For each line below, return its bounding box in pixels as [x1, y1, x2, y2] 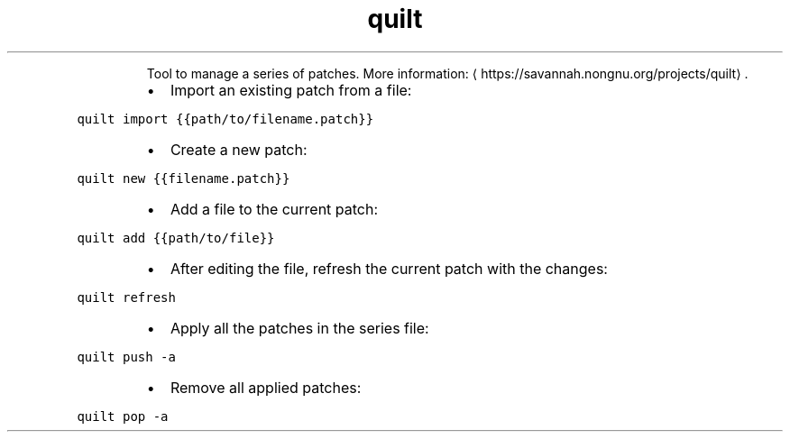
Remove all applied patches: [170, 378, 362, 397]
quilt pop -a [77, 408, 169, 424]
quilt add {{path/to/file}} [77, 230, 275, 245]
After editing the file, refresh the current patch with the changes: [170, 259, 608, 278]
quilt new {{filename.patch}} [77, 170, 290, 186]
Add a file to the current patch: [170, 199, 379, 218]
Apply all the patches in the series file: [170, 318, 429, 337]
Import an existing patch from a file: [170, 80, 412, 99]
